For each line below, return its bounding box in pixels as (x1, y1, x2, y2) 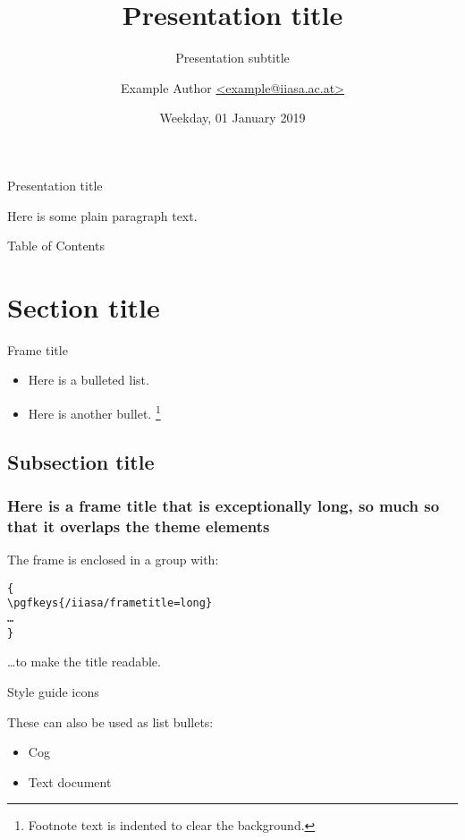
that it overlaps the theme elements (7, 514, 270, 537)
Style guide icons (7, 682, 99, 700)
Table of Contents (7, 236, 105, 255)
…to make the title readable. (7, 652, 161, 671)
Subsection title (7, 447, 155, 475)
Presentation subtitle (175, 48, 290, 67)
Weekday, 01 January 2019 (159, 108, 306, 127)
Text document (28, 772, 112, 791)
